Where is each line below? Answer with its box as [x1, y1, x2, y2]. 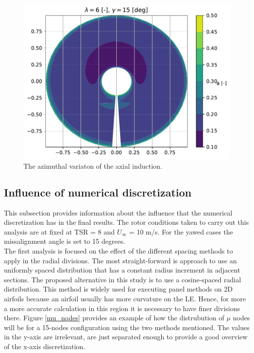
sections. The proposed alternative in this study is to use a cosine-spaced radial [4, 274, 241, 284]
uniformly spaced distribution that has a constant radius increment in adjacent [4, 265, 240, 275]
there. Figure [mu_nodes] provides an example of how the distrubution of [4, 313, 224, 323]
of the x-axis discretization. [4, 341, 85, 351]
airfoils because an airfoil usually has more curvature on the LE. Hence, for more [4, 293, 246, 303]
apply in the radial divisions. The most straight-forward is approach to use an [4, 255, 237, 265]
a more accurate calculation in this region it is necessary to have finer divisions [4, 303, 240, 313]
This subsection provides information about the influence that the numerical [4, 207, 233, 217]
